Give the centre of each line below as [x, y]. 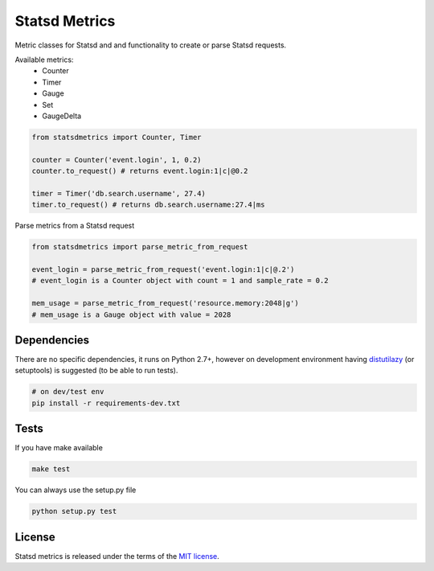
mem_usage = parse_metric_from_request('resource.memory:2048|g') [165, 303]
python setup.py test [74, 511]
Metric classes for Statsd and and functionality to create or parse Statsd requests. [151, 45]
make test [51, 469]
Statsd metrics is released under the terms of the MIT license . [117, 556]
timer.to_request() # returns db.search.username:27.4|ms [148, 205]
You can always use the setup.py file [76, 490]
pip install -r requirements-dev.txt [106, 403]
